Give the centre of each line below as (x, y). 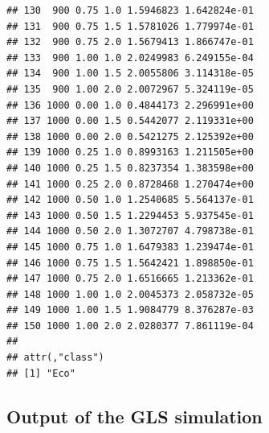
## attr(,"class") (55, 358)
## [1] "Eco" (41, 373)
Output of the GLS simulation (134, 416)
